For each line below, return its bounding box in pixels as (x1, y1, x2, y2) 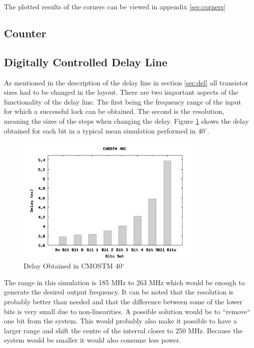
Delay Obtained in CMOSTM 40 (24, 261, 122, 271)
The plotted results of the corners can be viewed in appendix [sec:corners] (4, 1, 226, 11)
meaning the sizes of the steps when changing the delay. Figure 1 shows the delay (4, 115, 249, 126)
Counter (4, 25, 47, 40)
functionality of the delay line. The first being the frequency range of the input (4, 96, 241, 107)
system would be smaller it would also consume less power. (4, 335, 181, 345)
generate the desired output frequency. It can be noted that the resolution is (4, 287, 234, 297)
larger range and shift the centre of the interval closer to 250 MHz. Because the (4, 325, 243, 335)
